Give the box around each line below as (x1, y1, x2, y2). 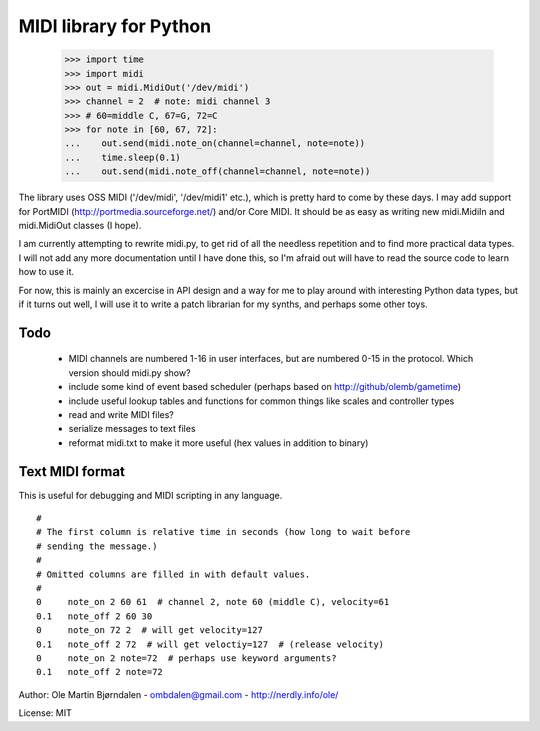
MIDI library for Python (18, 15, 212, 37)
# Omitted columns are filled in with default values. (36, 568, 311, 580)
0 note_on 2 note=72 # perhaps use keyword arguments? (36, 652, 337, 664)
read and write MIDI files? (68, 408, 175, 420)
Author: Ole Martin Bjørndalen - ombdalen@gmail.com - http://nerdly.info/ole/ (18, 688, 339, 700)
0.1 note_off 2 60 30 (36, 610, 153, 622)
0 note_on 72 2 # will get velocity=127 (36, 625, 264, 636)
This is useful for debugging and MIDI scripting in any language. (18, 489, 283, 501)
